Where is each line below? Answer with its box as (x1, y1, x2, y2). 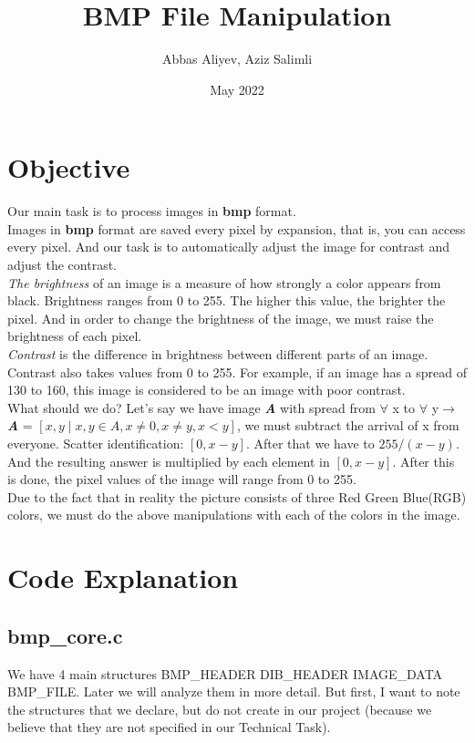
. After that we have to (245, 433, 375, 452)
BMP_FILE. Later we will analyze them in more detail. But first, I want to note (7, 682, 460, 701)
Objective (7, 149, 130, 186)
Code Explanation (7, 559, 239, 596)
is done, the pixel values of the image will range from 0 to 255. (7, 470, 356, 489)
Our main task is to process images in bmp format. (7, 201, 296, 221)
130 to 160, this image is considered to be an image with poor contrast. (7, 380, 406, 399)
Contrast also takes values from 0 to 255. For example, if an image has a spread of (7, 362, 467, 381)
